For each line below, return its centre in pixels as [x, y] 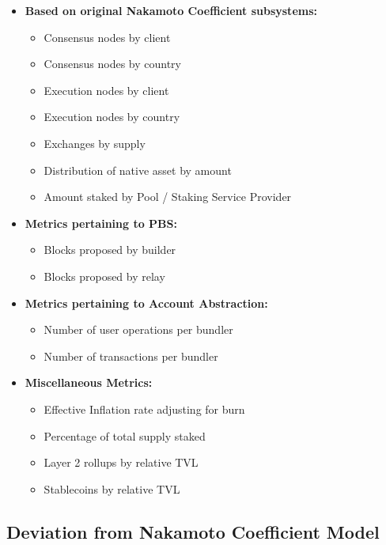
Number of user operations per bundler [138, 329]
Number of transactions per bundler [131, 356]
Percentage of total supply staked [125, 435]
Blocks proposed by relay [104, 276]
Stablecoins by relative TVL [112, 488]
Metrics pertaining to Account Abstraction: [146, 303]
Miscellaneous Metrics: [89, 382]
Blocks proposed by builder [110, 250]
